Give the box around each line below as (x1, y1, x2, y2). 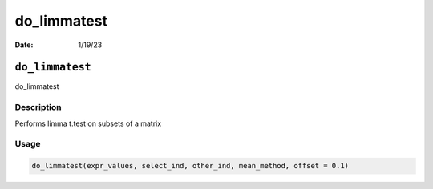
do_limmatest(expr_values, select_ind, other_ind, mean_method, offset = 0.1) (31, 161, 349, 171)
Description (14, 102, 62, 113)
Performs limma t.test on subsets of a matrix (14, 119, 162, 128)
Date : (14, 40, 34, 50)
